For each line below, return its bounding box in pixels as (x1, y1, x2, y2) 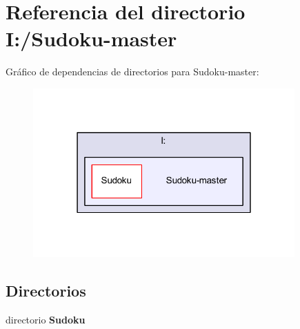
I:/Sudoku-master (6, 24, 177, 53)
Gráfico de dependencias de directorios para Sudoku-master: (6, 64, 259, 79)
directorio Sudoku (6, 312, 86, 327)
